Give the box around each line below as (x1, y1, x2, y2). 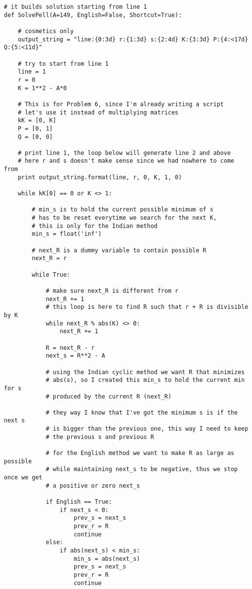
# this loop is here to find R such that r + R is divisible (45, 304, 249, 311)
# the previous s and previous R (45, 433, 154, 440)
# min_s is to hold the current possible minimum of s (32, 206, 213, 213)
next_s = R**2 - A (45, 352, 105, 360)
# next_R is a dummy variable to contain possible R (32, 247, 207, 254)
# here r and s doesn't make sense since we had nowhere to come (18, 157, 234, 165)
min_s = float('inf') (32, 230, 102, 238)
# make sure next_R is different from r (45, 287, 178, 294)
